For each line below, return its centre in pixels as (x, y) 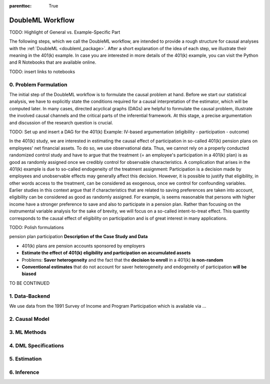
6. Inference (24, 372)
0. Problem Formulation (38, 84)
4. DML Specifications (37, 345)
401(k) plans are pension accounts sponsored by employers (83, 246)
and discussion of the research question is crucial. (61, 122)
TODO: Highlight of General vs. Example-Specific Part (65, 32)
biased (29, 274)
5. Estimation (25, 359)
